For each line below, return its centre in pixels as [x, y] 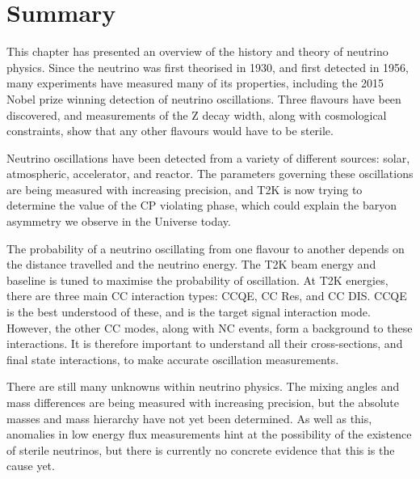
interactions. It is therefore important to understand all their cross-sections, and [205, 343]
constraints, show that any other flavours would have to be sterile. [170, 131]
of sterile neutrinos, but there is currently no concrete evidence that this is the [201, 449]
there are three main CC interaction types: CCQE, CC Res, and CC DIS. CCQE [207, 296]
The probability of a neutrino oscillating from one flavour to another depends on [206, 248]
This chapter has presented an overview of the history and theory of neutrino [197, 51]
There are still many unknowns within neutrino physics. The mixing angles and [203, 386]
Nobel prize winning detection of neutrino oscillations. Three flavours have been [204, 98]
